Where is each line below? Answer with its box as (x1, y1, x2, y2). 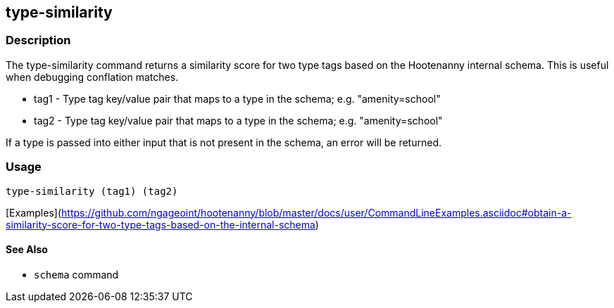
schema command (34, 268, 119, 281)
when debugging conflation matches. (6, 70, 179, 83)
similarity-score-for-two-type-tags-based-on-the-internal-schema (6, 218, 315, 231)
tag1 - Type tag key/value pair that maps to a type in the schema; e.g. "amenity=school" (34, 92, 441, 105)
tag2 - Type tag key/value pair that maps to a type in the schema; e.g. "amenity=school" (34, 114, 443, 127)
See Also (6, 243, 48, 256)
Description (6, 33, 71, 48)
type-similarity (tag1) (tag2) (6, 185, 178, 197)
